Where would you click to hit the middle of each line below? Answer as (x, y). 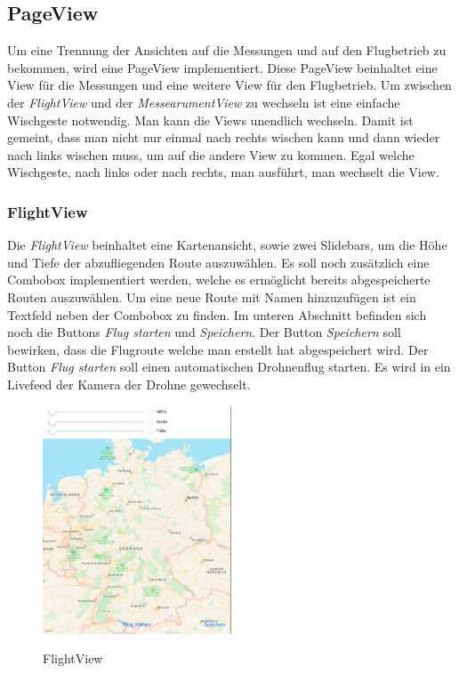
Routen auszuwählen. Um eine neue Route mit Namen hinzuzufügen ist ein (212, 296)
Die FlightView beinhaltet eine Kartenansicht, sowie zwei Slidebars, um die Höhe (227, 245)
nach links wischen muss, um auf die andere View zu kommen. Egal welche (211, 154)
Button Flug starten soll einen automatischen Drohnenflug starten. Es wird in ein (229, 367)
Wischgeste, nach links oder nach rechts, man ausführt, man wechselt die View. (223, 172)
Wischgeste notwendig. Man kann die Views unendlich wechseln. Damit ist (210, 120)
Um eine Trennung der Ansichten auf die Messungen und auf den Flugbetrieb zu (227, 50)
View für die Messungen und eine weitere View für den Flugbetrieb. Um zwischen (229, 85)
